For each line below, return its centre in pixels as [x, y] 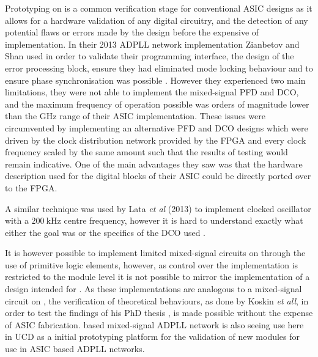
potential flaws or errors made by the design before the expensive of [132, 32]
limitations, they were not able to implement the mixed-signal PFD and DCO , [152, 92]
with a [17, 220]
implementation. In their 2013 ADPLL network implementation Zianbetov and [152, 44]
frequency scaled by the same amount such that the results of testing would [146, 152]
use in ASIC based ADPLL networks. [75, 349]
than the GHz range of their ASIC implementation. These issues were [135, 116]
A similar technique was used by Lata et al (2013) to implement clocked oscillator [158, 208]
